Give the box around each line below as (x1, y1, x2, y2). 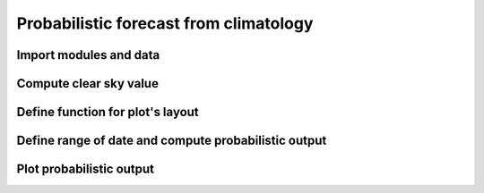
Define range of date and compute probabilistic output (16, 133, 327, 148)
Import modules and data (16, 47, 160, 63)
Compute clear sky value (16, 76, 159, 91)
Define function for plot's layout (16, 105, 199, 120)
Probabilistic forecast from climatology (16, 13, 314, 33)
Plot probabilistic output (16, 162, 155, 177)
